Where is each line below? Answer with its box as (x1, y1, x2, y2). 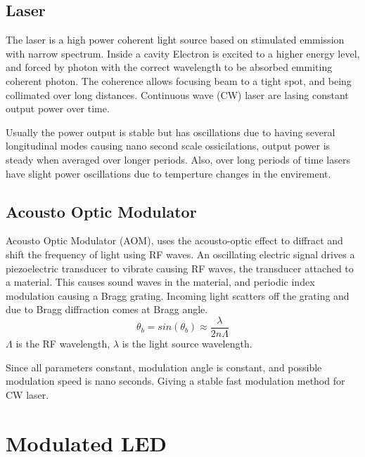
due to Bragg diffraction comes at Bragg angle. (6, 302, 208, 317)
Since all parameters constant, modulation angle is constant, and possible (6, 359, 322, 374)
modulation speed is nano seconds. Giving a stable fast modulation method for (6, 373, 345, 388)
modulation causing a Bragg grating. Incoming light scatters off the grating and (6, 288, 350, 303)
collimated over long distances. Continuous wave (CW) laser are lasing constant (6, 87, 349, 102)
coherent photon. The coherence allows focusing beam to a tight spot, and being (6, 73, 352, 88)
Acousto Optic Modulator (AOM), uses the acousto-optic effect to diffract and (6, 233, 343, 248)
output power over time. (6, 101, 110, 116)
